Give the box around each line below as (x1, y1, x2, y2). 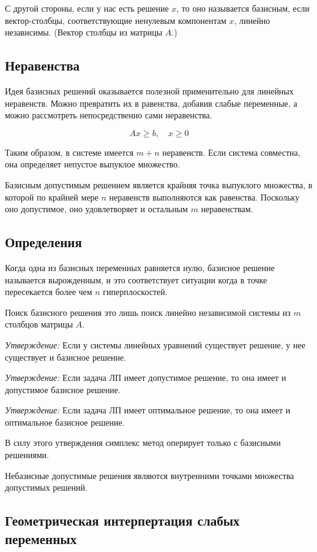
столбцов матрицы (5, 318, 73, 331)
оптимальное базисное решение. (5, 415, 125, 428)
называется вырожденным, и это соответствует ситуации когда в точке (5, 273, 267, 286)
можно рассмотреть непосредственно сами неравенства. (5, 109, 212, 121)
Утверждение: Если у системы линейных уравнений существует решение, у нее (5, 338, 305, 351)
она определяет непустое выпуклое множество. (5, 158, 181, 171)
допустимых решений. (5, 481, 88, 494)
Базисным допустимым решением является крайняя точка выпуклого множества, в (5, 178, 313, 191)
